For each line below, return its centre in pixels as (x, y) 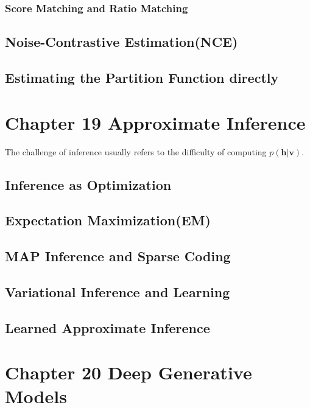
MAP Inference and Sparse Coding (118, 256)
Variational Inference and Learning (118, 291)
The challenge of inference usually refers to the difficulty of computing (136, 151)
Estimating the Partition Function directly (142, 78)
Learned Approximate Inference (107, 327)
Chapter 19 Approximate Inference (155, 122)
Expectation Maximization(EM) (108, 220)
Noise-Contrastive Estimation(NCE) (122, 42)
